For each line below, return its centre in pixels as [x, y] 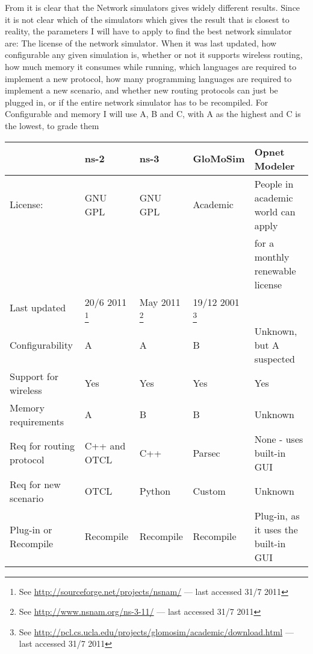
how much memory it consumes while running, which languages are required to [151, 66]
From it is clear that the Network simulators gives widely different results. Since [153, 7]
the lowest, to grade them [52, 125]
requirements [37, 421]
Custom [209, 491]
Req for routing [42, 446]
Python [155, 491]
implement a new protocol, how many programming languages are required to [148, 78]
